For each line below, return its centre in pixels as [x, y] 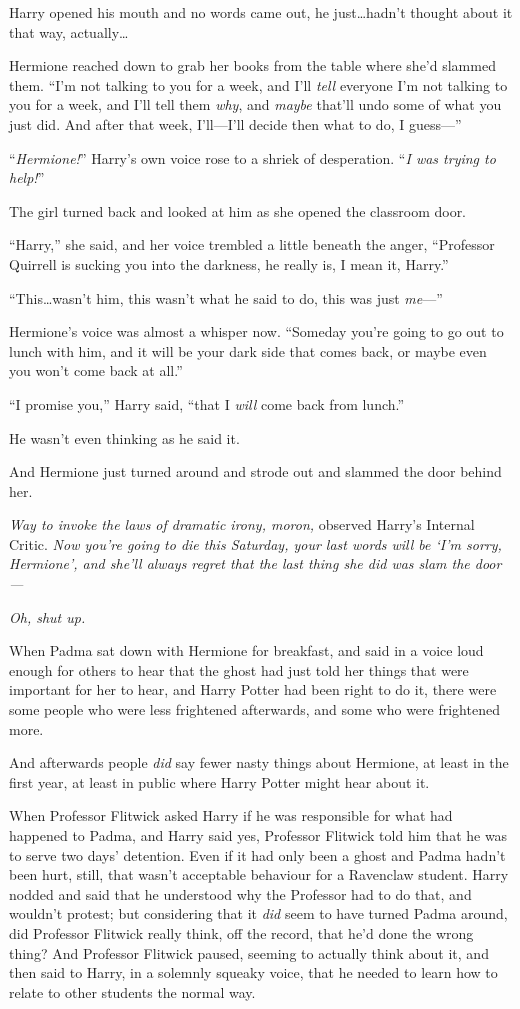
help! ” [27, 177]
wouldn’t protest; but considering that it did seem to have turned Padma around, [258, 913]
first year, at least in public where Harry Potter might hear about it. [219, 781]
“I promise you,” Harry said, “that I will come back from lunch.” [207, 403]
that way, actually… [69, 31]
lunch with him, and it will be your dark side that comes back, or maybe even [248, 350]
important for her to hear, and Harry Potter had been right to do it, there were [253, 689]
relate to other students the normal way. [132, 991]
